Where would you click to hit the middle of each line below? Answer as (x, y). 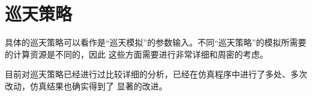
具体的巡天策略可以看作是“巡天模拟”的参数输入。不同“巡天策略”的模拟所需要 (156, 42)
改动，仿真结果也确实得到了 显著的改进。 (86, 85)
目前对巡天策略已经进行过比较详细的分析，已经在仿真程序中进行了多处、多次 (156, 74)
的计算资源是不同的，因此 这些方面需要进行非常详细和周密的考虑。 (136, 54)
